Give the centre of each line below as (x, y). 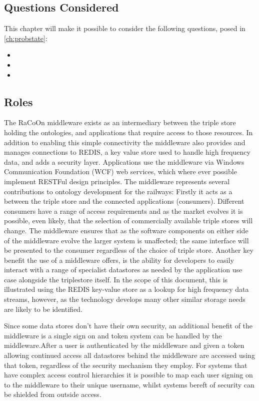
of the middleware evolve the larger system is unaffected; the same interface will (126, 240)
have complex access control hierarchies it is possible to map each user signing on (128, 375)
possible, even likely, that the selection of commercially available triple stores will (128, 221)
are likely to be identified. (43, 309)
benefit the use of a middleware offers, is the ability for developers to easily (119, 260)
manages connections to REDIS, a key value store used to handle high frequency (127, 152)
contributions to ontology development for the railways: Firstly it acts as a (118, 191)
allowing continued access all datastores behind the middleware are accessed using (129, 355)
